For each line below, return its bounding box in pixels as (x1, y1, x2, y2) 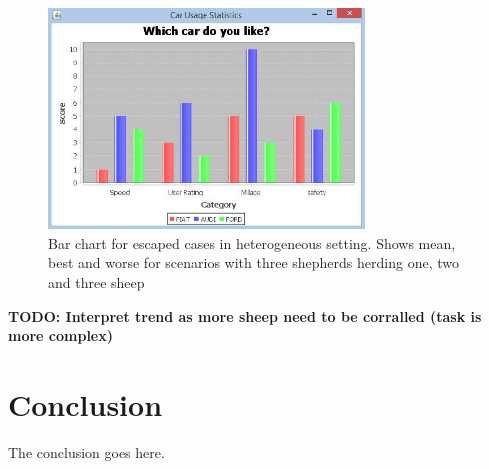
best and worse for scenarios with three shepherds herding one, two (48, 252, 459, 273)
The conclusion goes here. (8, 441, 165, 462)
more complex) (8, 325, 113, 346)
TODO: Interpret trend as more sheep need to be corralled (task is (8, 305, 482, 326)
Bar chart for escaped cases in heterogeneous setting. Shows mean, (48, 232, 456, 253)
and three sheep (48, 271, 145, 292)
